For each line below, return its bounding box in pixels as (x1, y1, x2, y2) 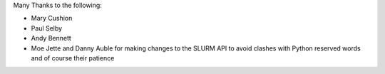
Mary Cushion (31, 14, 73, 23)
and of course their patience (31, 53, 115, 62)
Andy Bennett (31, 34, 71, 43)
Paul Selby (31, 23, 63, 32)
